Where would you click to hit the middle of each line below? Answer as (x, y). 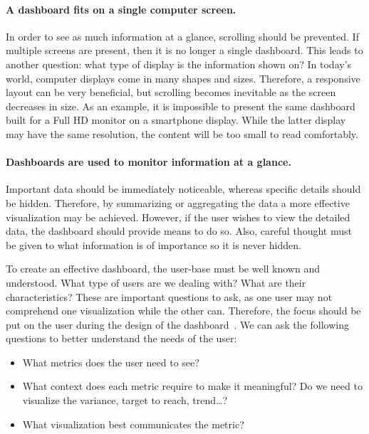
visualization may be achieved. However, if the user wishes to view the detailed (178, 217)
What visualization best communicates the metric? (133, 424)
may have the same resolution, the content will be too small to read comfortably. (182, 133)
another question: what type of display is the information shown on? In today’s (179, 64)
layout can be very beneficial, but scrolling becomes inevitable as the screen (171, 92)
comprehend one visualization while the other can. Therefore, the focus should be (183, 311)
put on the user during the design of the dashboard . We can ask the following (177, 324)
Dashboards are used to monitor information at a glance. (149, 162)
